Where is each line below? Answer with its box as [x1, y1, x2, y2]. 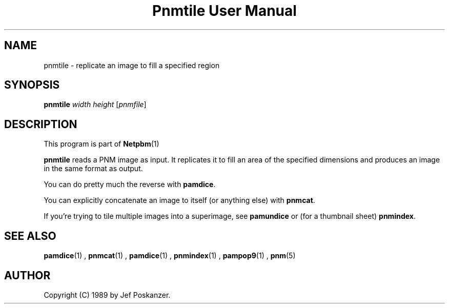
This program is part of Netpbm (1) [44, 139, 159, 149]
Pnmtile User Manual [152, 2, 297, 19]
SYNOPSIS [4, 78, 60, 92]
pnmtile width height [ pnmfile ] [44, 100, 147, 109]
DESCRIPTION [4, 117, 77, 131]
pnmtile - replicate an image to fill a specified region [44, 60, 220, 70]
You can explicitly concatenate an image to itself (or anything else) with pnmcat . [44, 196, 315, 205]
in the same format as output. [44, 164, 143, 173]
